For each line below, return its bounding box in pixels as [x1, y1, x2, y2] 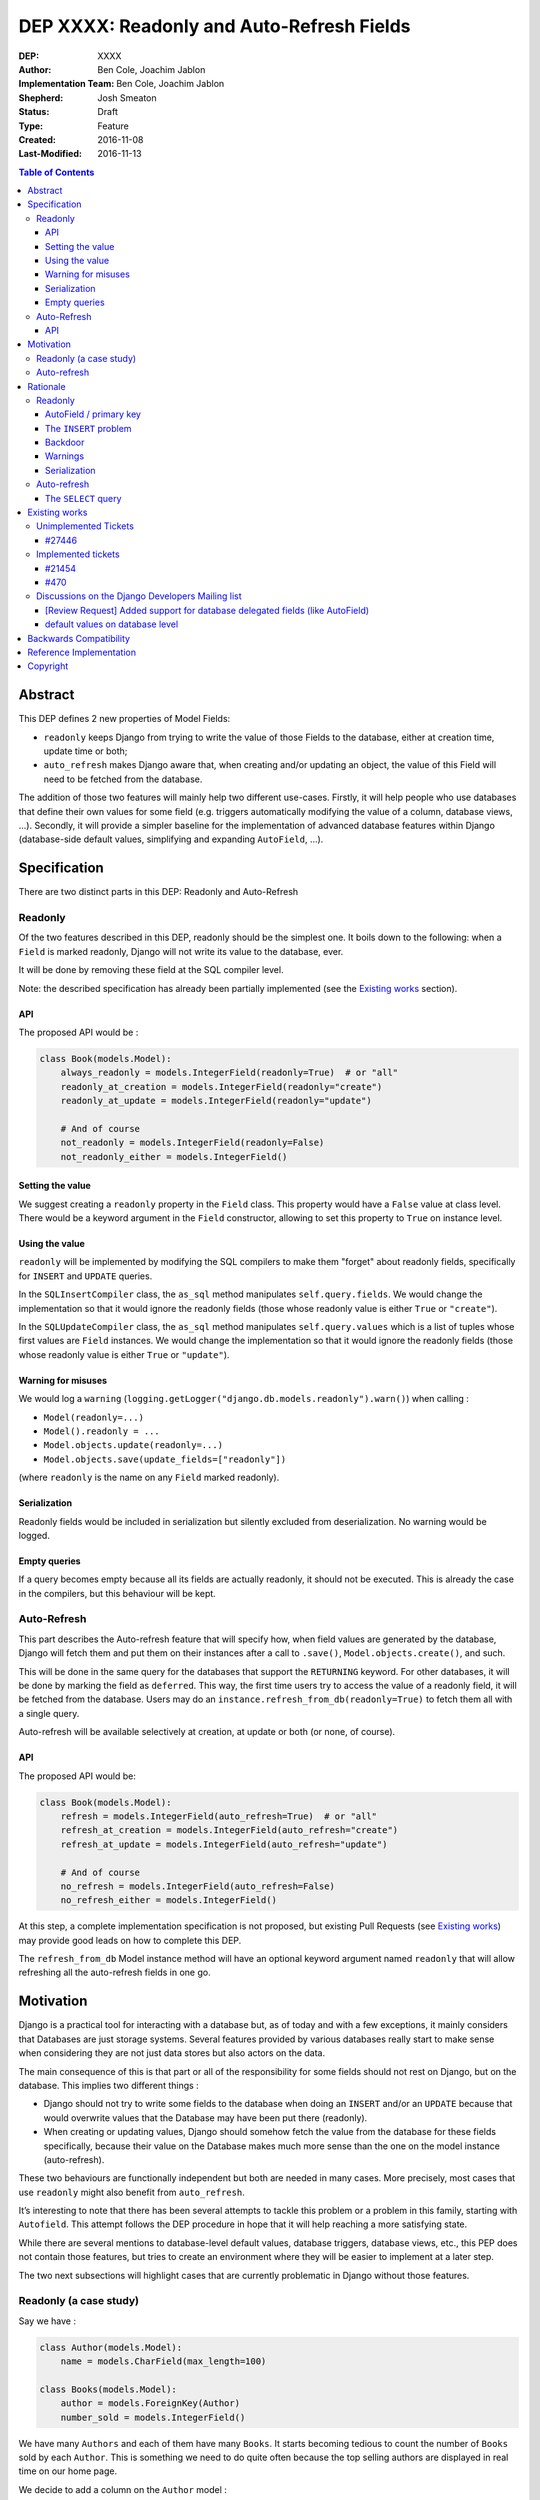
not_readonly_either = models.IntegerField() [60, 1151, 288, 1162]
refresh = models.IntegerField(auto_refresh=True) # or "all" [60, 1810, 378, 1822]
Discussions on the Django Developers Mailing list [36, 590, 242, 602]
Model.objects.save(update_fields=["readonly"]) [43, 1453, 287, 1465]
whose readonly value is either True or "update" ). [18, 1348, 230, 1360]
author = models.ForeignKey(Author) [60, 2398, 240, 2409]
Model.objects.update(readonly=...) [43, 1440, 224, 1451]
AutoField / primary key [45, 408, 142, 420]
